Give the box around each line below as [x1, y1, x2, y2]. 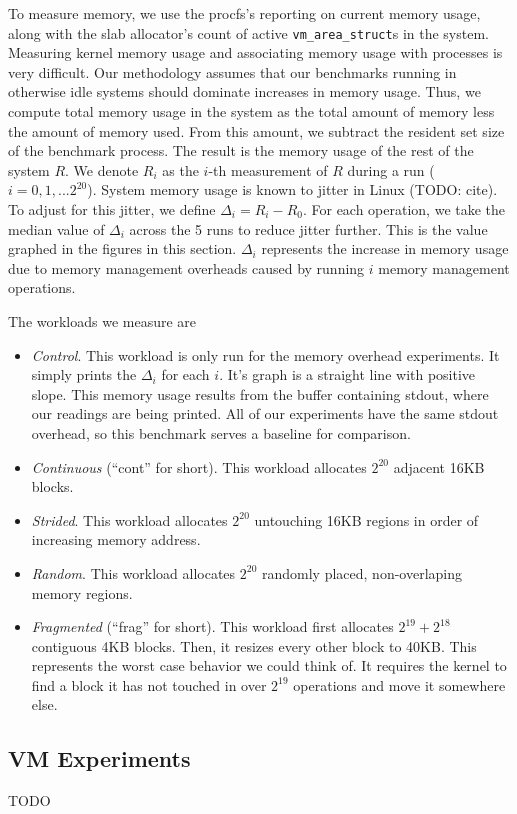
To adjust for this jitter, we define [8, 199, 216, 219]
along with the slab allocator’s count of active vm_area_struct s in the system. [8, 22, 489, 43]
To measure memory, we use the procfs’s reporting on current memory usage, [8, 3, 481, 23]
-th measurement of [208, 159, 328, 180]
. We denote [65, 159, 139, 180]
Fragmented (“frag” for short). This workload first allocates [31, 616, 394, 637]
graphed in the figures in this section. [8, 238, 237, 259]
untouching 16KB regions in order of [254, 509, 479, 530]
